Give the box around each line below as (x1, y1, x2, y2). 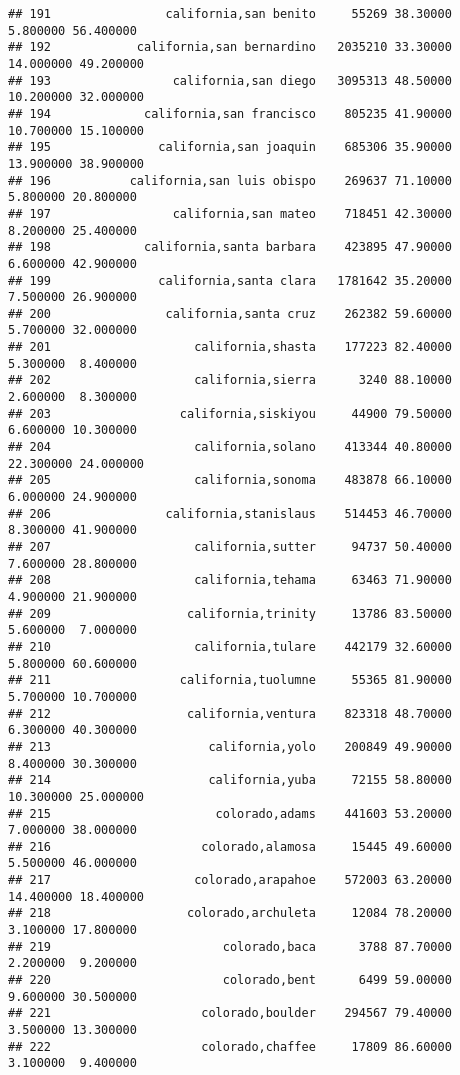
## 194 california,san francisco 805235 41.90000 (8, 106, 452, 121)
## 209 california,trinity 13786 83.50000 (8, 606, 452, 621)
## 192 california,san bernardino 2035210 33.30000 (8, 40, 452, 55)
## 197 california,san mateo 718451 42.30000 (8, 206, 452, 221)
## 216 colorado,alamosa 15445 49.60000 (8, 839, 452, 854)
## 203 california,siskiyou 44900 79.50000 (8, 406, 452, 421)
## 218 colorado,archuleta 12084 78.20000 (8, 906, 452, 921)
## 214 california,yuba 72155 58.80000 (8, 773, 452, 788)
